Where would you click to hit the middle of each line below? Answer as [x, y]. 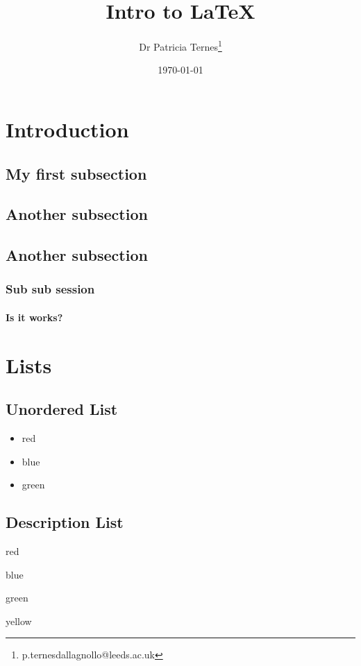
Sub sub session [50, 289]
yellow [19, 621]
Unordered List [62, 409]
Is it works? [34, 317]
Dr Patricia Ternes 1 [180, 45]
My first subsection [76, 173]
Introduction [67, 129]
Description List [65, 522]
